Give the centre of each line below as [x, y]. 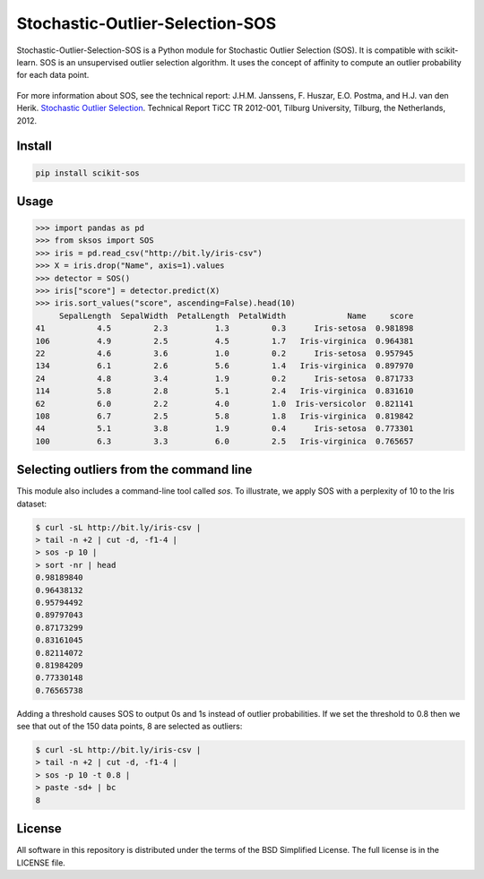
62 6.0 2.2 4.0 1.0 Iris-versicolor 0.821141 [225, 404]
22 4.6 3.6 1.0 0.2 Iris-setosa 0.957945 [225, 353]
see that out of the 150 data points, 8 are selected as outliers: [130, 727]
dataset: [32, 504]
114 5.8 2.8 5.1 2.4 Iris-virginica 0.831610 [225, 391]
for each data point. [53, 75]
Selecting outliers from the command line [134, 470]
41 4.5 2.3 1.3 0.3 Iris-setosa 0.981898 [225, 328]
